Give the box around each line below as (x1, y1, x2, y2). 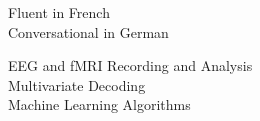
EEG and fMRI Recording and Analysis (8, 55, 253, 76)
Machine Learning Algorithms (8, 94, 191, 115)
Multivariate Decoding (8, 74, 146, 95)
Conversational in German (8, 21, 169, 42)
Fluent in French (8, 2, 110, 22)
